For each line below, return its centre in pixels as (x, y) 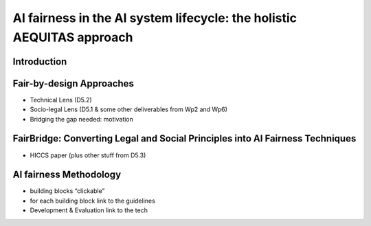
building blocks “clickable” (67, 191)
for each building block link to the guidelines (93, 201)
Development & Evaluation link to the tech (89, 210)
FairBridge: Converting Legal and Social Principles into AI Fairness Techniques (184, 138)
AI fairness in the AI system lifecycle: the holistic (155, 18)
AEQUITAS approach (73, 37)
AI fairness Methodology (67, 175)
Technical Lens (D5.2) (61, 100)
